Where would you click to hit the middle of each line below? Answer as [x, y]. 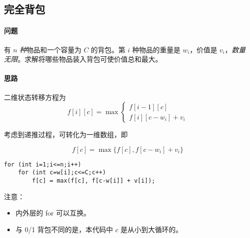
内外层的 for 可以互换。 [53, 213]
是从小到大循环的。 [152, 229]
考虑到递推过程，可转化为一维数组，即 [66, 134]
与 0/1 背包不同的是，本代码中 [64, 229]
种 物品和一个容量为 [50, 49]
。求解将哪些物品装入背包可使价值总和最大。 [90, 59]
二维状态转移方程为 [35, 97]
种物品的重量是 [156, 49]
